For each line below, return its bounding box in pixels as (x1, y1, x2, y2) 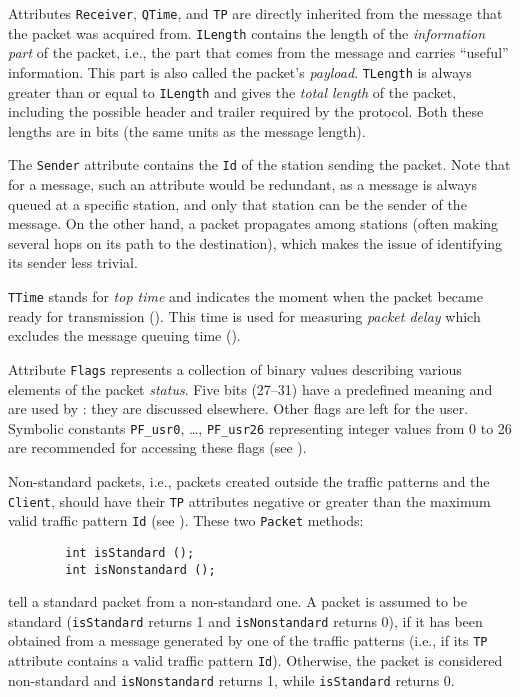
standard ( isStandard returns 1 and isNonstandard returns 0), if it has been (8, 610, 483, 631)
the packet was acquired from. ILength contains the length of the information (8, 22, 486, 43)
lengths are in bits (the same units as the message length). (8, 120, 366, 141)
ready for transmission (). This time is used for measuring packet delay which (8, 305, 481, 326)
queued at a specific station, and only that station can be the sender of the (8, 193, 467, 214)
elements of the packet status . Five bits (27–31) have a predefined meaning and (8, 378, 493, 399)
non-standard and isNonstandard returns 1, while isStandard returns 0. (8, 669, 455, 690)
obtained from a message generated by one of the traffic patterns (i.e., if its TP (8, 630, 488, 651)
